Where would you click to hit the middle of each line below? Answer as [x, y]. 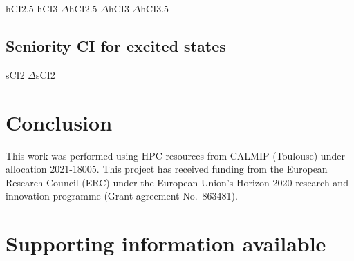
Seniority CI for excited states [116, 45]
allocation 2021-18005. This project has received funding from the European [167, 169]
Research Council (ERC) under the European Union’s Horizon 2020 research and [177, 182]
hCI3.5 [155, 8]
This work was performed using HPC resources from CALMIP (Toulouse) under [175, 155]
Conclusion [59, 122]
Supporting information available [166, 243]
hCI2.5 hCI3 [32, 8]
